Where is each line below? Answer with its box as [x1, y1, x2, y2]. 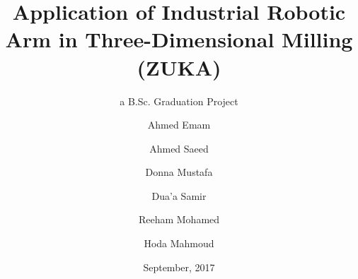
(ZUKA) [137, 52, 221, 81]
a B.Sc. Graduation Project [120, 93, 238, 108]
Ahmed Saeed [149, 141, 209, 155]
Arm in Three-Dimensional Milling [5, 25, 353, 54]
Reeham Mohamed [138, 212, 220, 227]
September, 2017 [143, 259, 215, 274]
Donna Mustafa [145, 165, 213, 179]
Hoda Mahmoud [144, 236, 214, 251]
